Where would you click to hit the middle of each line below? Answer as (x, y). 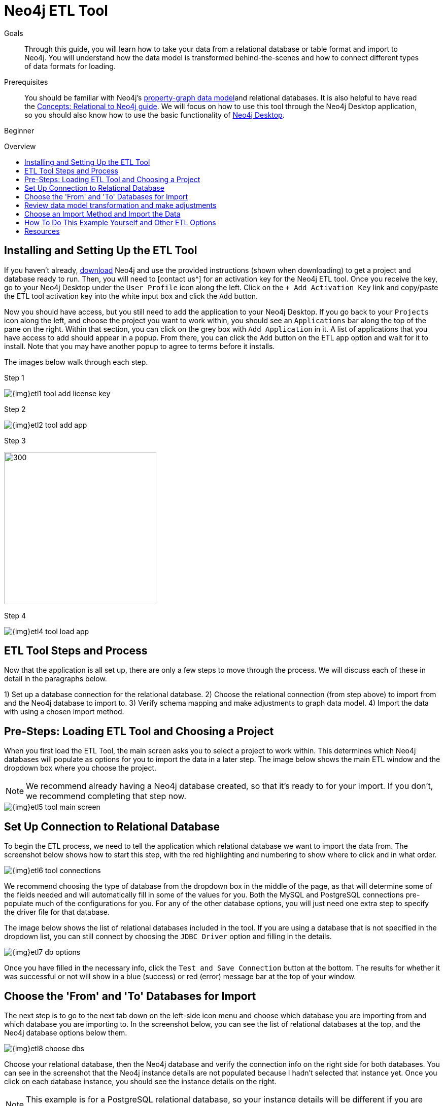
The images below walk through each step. (76, 362)
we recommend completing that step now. (106, 796)
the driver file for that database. (57, 912)
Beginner (19, 130)
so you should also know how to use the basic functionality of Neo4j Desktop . (155, 115)
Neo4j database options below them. (66, 1032)
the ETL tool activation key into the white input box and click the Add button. (131, 296)
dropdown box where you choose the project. (80, 768)
